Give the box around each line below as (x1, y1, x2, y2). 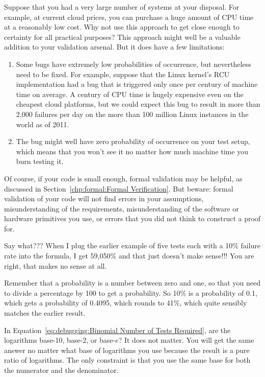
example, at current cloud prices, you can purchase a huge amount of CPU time (4, 11, 254, 22)
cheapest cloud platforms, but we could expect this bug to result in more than (16, 99, 260, 109)
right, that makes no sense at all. (4, 260, 107, 271)
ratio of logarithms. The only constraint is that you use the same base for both (4, 355, 251, 365)
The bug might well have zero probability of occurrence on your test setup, (16, 136, 250, 147)
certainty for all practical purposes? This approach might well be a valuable (4, 31, 241, 42)
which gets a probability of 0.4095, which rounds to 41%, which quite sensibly (4, 297, 247, 308)
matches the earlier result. (4, 308, 86, 318)
